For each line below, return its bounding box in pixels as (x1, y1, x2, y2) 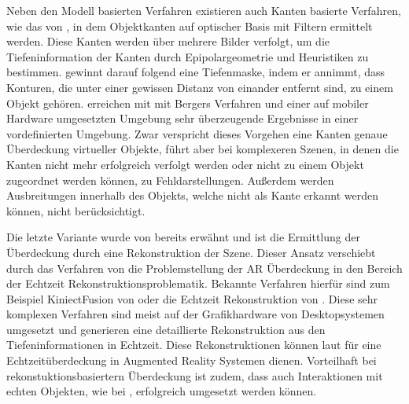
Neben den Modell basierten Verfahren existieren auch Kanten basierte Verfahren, (6, 2, 401, 18)
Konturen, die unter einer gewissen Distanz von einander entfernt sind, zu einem (6, 79, 393, 95)
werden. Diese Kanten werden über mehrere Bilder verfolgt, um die (6, 33, 330, 50)
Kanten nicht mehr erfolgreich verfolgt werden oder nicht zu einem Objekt (6, 156, 364, 172)
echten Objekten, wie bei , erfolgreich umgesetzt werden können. (6, 383, 317, 399)
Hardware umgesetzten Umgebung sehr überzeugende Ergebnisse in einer (6, 110, 359, 127)
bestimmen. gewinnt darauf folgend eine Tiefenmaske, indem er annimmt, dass (6, 64, 385, 80)
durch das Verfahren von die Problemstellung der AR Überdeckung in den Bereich (6, 259, 403, 276)
